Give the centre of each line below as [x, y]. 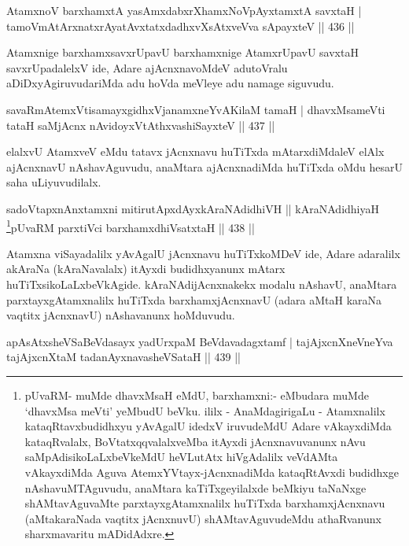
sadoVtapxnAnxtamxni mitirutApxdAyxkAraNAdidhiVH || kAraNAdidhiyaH [193, 208]
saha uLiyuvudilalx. [54, 182]
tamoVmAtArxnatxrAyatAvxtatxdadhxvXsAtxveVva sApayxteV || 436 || [181, 26]
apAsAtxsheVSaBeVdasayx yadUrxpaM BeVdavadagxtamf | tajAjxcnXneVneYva [200, 341]
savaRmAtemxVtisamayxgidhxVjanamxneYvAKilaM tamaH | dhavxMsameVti [196, 109]
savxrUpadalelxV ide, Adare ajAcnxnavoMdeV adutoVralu [147, 67]
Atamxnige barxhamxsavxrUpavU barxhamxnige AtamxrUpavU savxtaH [182, 52]
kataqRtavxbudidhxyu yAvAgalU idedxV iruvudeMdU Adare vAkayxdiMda [208, 426]
